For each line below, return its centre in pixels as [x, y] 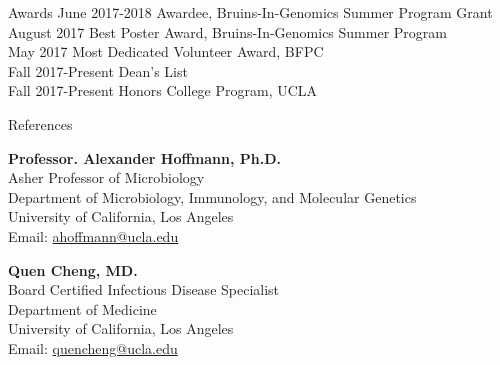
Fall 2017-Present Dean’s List [98, 70]
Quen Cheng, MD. [73, 269]
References [40, 123]
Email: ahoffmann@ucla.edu [93, 235]
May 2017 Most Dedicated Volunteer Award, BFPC [166, 51]
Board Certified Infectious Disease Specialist [144, 289]
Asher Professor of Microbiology [106, 177]
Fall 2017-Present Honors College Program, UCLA [163, 90]
